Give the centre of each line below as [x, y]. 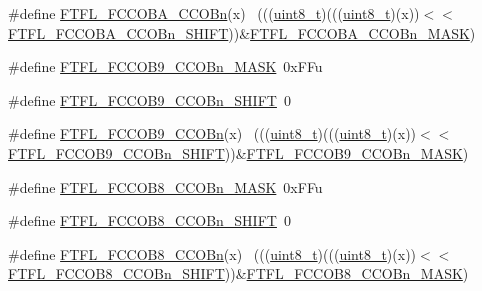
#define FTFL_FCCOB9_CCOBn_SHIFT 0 [149, 99]
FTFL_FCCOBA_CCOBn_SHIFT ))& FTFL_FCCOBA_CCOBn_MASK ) [242, 32]
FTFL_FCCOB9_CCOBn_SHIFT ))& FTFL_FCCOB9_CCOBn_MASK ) [238, 152]
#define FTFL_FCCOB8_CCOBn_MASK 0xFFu [165, 186]
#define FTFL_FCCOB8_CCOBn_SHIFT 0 [149, 220]
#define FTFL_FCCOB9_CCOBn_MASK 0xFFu [165, 66]
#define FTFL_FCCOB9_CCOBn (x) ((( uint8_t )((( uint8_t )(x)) [212, 133]
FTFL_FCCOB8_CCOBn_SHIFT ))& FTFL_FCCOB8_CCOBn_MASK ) [238, 273]
